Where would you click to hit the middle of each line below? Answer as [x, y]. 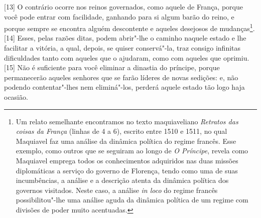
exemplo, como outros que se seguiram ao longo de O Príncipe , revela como [132, 151]
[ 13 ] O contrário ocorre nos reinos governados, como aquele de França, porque [123, 7]
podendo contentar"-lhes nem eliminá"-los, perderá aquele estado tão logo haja [124, 87]
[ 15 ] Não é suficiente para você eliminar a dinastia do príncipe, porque [112, 67]
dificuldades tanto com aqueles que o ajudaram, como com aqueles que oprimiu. [127, 57]
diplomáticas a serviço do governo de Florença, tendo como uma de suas [127, 170]
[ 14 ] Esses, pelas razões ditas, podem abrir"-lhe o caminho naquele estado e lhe [125, 38]
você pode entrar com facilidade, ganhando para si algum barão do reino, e [119, 16]
